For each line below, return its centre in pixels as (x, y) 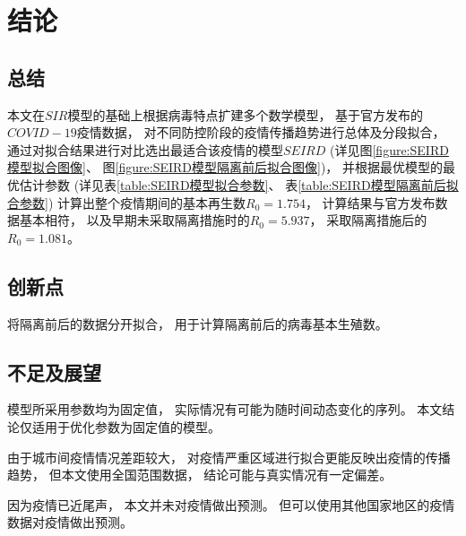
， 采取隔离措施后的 (368, 220)
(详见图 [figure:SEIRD (389, 149)
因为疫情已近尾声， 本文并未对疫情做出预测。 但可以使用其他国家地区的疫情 (231, 504)
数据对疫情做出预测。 (70, 522)
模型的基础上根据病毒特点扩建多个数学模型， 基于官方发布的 (246, 114)
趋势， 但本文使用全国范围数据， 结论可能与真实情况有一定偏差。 (200, 475)
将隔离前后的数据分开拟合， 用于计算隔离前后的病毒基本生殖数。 (198, 323)
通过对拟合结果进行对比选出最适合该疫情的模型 (145, 149)
